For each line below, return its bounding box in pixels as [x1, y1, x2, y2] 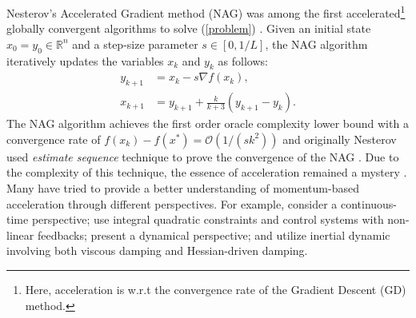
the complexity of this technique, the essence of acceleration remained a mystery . [6, 164, 407, 181]
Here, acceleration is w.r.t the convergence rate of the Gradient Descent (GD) [25, 281, 406, 298]
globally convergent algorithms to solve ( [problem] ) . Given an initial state [6, 20, 371, 37]
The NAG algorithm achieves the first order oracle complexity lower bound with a [6, 115, 409, 132]
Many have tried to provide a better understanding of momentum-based [6, 180, 359, 197]
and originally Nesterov [282, 130, 397, 147]
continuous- [340, 195, 398, 212]
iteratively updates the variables [6, 52, 164, 69]
